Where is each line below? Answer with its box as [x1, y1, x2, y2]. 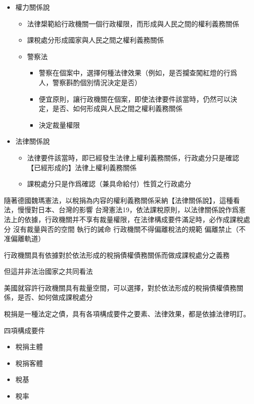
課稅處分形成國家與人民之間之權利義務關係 [27, 35, 164, 45]
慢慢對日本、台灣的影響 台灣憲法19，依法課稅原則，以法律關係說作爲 [17, 204, 239, 215]
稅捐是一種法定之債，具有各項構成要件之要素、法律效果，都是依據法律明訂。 [4, 309, 250, 319]
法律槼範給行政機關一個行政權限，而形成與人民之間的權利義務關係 [27, 18, 239, 28]
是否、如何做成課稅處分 [17, 292, 93, 302]
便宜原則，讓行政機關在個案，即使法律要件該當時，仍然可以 [39, 93, 231, 104]
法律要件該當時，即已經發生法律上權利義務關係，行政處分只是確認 [27, 152, 239, 162]
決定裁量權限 [39, 119, 80, 130]
